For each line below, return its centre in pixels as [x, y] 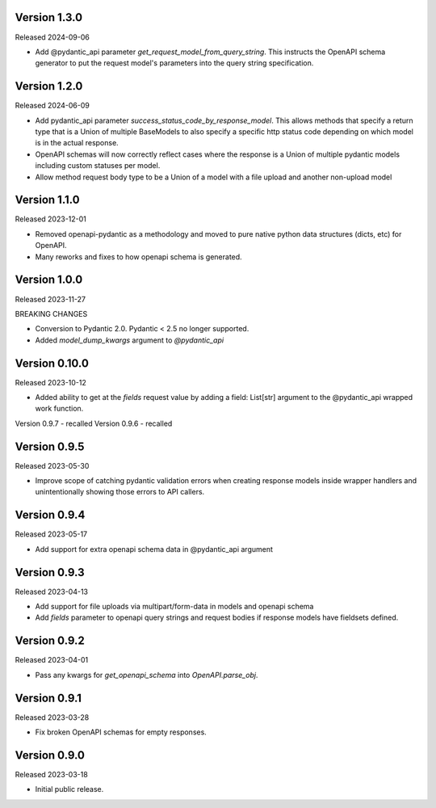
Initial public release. [69, 789]
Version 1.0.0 [49, 280]
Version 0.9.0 [50, 755]
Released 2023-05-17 [51, 534]
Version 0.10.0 [52, 363]
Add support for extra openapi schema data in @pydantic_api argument [154, 549]
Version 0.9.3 [50, 572]
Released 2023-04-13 [52, 591]
